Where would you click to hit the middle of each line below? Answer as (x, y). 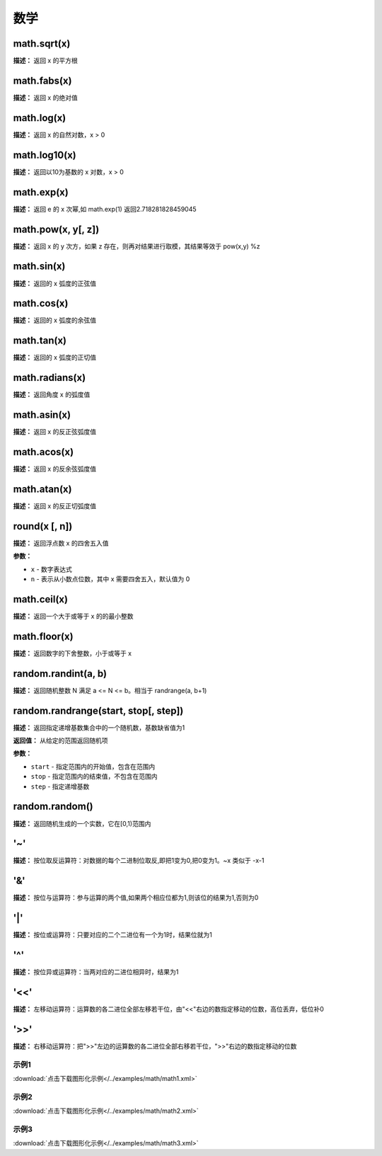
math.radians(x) (50, 378)
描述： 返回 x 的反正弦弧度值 (55, 432)
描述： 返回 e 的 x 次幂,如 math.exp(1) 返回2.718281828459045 (105, 209)
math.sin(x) (39, 267)
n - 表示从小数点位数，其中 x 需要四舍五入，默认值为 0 (110, 579)
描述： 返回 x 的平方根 (45, 61)
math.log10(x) (45, 155)
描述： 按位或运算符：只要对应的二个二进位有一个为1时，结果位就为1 (112, 935)
